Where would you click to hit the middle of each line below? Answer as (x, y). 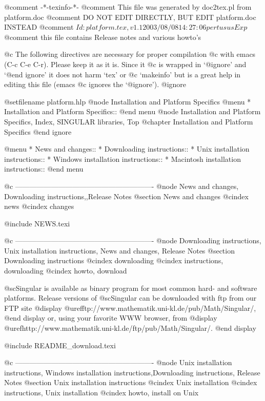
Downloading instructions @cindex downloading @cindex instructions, (114, 260)
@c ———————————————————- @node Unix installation (118, 362)
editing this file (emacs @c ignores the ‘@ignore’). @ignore (95, 84)
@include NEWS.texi (37, 223)
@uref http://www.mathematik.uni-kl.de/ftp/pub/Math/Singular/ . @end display (130, 328)
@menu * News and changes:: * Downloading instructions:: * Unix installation (127, 149)
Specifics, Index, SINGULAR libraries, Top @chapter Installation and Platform (129, 121)
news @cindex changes (39, 206)
